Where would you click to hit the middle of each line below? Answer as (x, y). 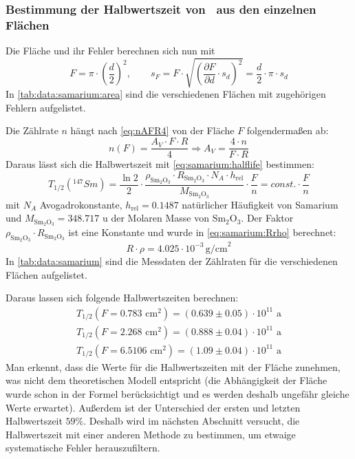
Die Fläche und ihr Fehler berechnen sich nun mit (110, 51)
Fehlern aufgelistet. (46, 107)
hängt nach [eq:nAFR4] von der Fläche (152, 130)
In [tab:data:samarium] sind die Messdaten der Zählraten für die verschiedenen (172, 260)
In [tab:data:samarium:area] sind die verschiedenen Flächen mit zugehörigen (166, 94)
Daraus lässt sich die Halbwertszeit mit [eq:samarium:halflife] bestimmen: (160, 164)
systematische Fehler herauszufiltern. (83, 448)
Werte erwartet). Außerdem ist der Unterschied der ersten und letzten (153, 407)
